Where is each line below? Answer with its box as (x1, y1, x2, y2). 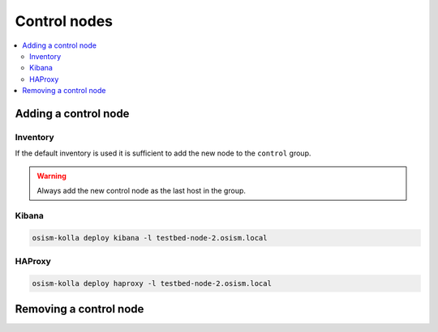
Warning (36, 171, 67, 181)
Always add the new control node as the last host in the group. (36, 186, 247, 196)
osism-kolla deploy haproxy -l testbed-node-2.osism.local (32, 279, 272, 287)
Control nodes (15, 12, 114, 30)
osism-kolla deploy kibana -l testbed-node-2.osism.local (32, 233, 268, 242)
